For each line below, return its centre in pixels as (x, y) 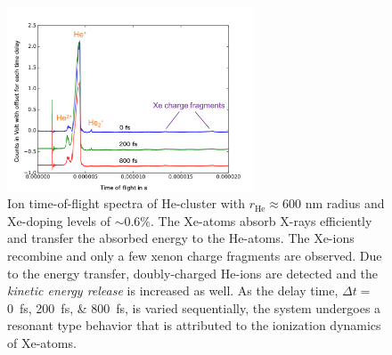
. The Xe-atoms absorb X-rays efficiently (261, 220)
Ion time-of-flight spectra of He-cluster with (126, 203)
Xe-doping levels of (59, 220)
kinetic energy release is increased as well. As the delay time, (173, 290)
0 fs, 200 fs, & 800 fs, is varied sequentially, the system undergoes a (194, 307)
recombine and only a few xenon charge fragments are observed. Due (195, 256)
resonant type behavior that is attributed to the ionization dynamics (194, 325)
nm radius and (345, 203)
